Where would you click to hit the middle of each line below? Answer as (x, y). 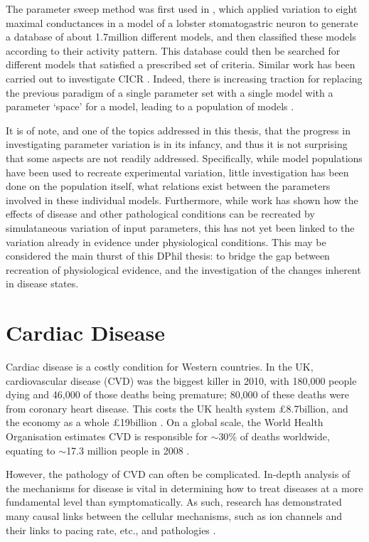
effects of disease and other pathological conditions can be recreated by (160, 214)
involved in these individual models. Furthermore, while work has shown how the (182, 200)
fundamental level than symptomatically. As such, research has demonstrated (174, 502)
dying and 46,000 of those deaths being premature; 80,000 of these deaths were (178, 394)
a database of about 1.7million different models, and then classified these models (181, 37)
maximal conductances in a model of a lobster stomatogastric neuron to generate (182, 22)
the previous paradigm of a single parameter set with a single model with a (170, 92)
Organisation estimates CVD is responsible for (107, 436)
